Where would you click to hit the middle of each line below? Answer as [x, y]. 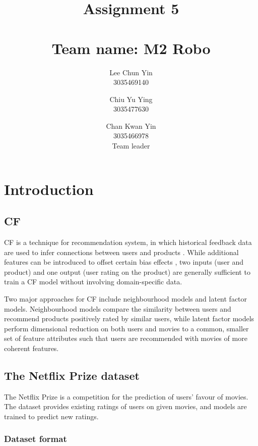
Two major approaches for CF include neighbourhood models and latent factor [126, 299]
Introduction [49, 189]
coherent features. [31, 348]
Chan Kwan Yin [131, 126]
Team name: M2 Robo [131, 48]
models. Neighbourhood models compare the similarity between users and [118, 308]
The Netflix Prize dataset [72, 375]
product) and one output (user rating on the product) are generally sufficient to [127, 271]
